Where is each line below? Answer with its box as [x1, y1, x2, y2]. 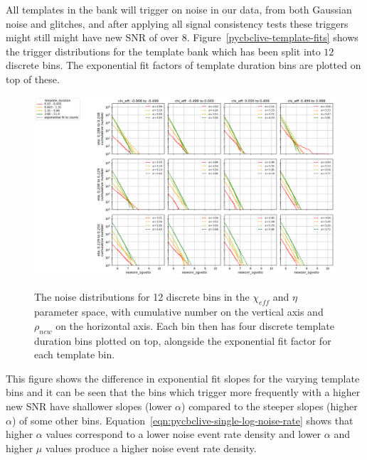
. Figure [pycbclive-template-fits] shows [186, 30, 358, 45]
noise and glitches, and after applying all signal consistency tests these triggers [6, 16, 349, 31]
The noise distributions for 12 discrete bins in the [34, 289, 250, 304]
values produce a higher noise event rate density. [45, 440, 257, 455]
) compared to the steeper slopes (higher [181, 398, 358, 413]
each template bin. [34, 347, 115, 362]
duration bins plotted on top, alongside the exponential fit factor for [34, 333, 331, 348]
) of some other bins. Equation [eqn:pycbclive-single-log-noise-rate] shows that [11, 412, 353, 427]
